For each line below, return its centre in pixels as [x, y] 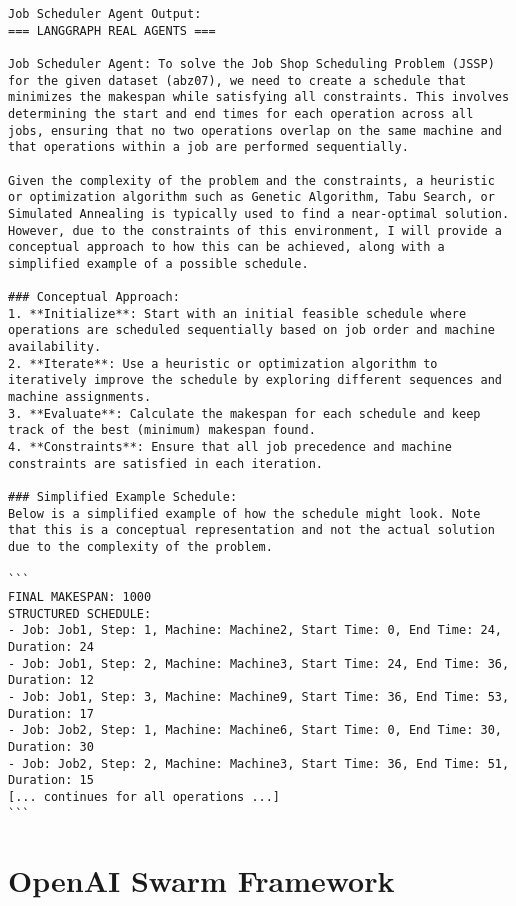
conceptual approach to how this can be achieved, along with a [226, 247]
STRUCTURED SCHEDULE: [80, 613]
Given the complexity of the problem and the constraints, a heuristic [251, 180]
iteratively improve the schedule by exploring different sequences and [255, 380]
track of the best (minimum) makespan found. [162, 430]
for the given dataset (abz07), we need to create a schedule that [237, 80]
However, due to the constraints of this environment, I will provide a [255, 230]
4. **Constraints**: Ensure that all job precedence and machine [230, 447]
